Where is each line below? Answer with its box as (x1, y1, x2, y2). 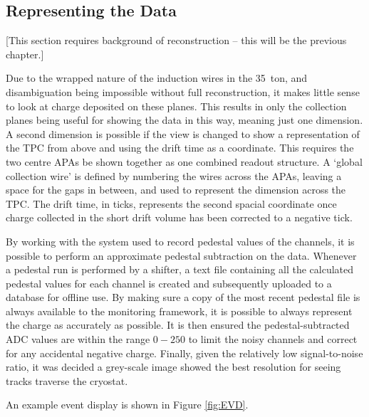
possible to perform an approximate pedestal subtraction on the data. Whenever (6, 248, 357, 263)
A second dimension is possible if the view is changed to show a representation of (6, 126, 360, 141)
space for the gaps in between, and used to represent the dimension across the (6, 182, 346, 197)
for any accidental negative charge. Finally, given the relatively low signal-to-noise (6, 345, 363, 360)
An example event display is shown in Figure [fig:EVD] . (6, 397, 249, 412)
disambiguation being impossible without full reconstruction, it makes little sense (6, 84, 360, 99)
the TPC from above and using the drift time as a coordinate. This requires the (6, 140, 354, 155)
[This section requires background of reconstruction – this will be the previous (6, 33, 347, 48)
